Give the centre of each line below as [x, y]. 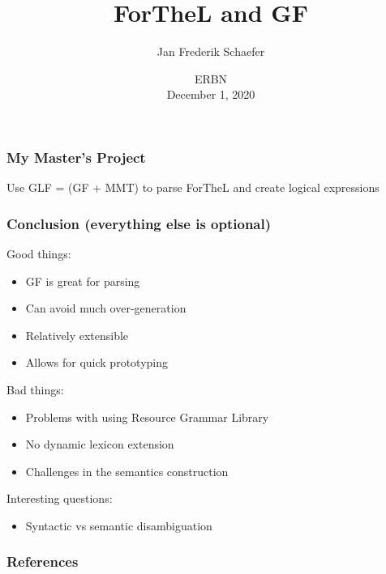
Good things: [39, 254]
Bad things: [35, 389]
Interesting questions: [60, 498]
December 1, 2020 [211, 94]
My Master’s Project [76, 157]
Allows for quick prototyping [96, 362]
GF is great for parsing [83, 281]
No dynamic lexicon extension [100, 444]
